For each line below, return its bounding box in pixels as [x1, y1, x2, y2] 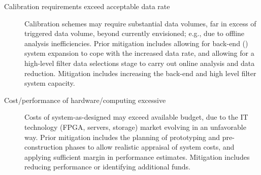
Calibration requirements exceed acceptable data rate [4, 1, 170, 11]
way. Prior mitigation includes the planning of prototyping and [24, 131, 220, 142]
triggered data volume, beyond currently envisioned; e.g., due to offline [24, 28, 245, 39]
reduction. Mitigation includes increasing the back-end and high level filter [24, 67, 256, 78]
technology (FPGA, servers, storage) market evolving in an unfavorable [24, 121, 246, 132]
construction [24, 142, 63, 152]
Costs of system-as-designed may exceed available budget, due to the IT [24, 112, 248, 122]
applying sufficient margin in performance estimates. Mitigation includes [24, 151, 250, 162]
